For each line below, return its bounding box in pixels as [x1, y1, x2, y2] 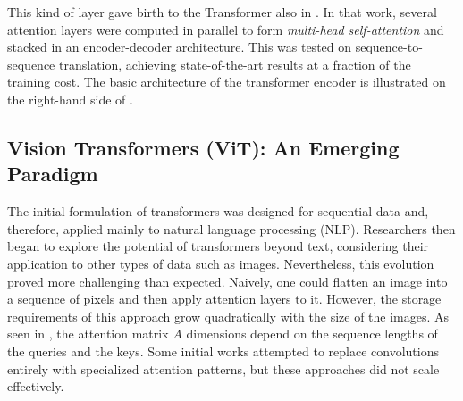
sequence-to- [355, 38, 423, 56]
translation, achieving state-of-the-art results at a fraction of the [59, 54, 411, 73]
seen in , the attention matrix [7, 324, 169, 343]
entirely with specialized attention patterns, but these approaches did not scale [7, 359, 440, 378]
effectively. [7, 377, 64, 396]
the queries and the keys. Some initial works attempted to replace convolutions [7, 341, 440, 360]
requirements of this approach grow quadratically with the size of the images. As [7, 306, 450, 325]
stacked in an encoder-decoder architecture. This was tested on [7, 38, 352, 56]
